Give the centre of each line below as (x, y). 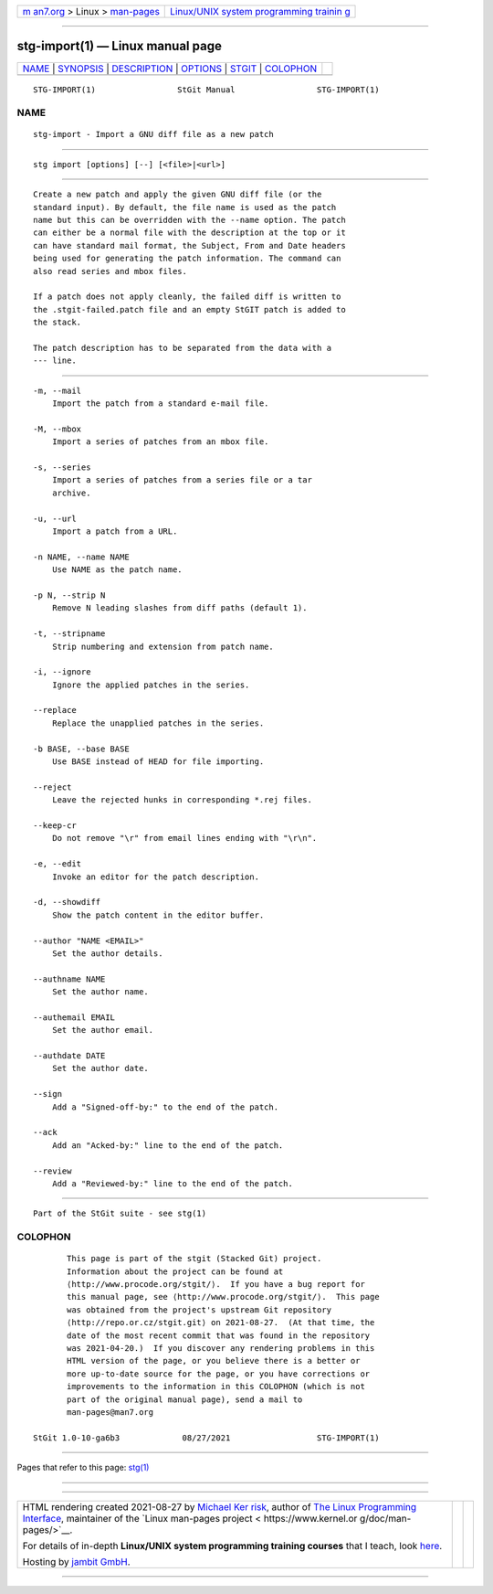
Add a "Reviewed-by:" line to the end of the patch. (173, 1183)
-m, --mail (58, 390)
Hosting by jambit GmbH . (77, 1561)
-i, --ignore (62, 672)
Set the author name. (100, 992)
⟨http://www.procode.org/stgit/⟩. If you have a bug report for (216, 1285)
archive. (71, 493)
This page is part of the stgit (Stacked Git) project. (194, 1259)
